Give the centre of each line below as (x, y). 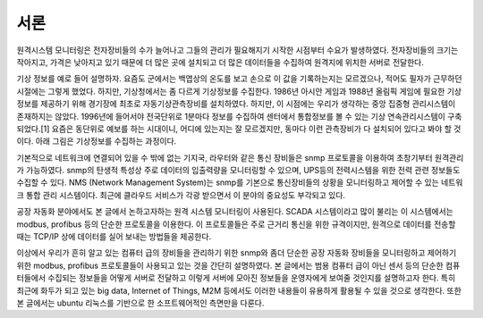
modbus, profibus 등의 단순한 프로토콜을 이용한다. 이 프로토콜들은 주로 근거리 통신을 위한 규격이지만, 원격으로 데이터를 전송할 (236, 224)
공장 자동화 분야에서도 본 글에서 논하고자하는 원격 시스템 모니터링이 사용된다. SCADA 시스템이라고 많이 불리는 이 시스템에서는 (235, 212)
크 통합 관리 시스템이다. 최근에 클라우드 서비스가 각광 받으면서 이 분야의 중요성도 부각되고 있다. (181, 195)
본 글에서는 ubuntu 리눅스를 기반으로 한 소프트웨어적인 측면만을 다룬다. (140, 303)
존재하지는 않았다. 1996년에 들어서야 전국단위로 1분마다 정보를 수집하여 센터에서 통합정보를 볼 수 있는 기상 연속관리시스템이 (231, 116)
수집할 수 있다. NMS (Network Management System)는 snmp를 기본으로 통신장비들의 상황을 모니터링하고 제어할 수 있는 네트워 (240, 182)
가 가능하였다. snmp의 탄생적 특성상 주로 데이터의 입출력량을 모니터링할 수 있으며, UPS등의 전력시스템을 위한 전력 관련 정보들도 (238, 171)
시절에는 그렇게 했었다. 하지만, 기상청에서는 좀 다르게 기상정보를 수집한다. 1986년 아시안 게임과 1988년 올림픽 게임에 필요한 (231, 91)
